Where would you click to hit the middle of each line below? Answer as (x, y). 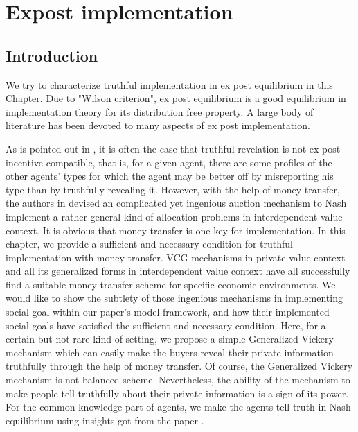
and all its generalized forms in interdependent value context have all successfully (178, 271)
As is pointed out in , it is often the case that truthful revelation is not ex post (173, 148)
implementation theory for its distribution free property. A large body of (160, 111)
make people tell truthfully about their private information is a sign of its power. (177, 393)
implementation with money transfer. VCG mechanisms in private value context (176, 257)
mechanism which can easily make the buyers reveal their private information (170, 352)
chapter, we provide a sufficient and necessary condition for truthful (150, 244)
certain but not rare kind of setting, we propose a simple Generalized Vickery (170, 339)
